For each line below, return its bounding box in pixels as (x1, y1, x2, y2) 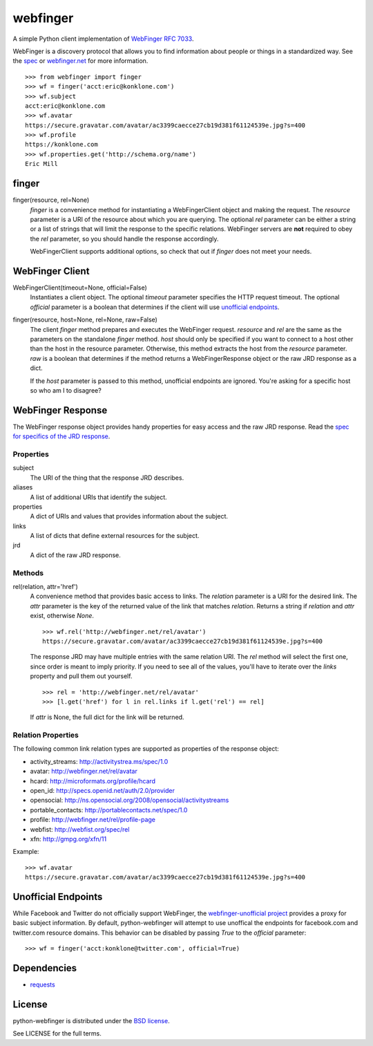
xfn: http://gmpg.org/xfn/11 (30, 834, 107, 843)
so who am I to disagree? (30, 386, 102, 394)
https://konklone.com (25, 140, 98, 149)
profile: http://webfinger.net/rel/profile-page (30, 816, 155, 824)
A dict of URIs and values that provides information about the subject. (30, 512, 228, 521)
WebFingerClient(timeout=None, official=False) (12, 283, 148, 292)
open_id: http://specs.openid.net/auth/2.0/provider (30, 787, 175, 794)
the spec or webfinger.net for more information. (12, 57, 149, 65)
